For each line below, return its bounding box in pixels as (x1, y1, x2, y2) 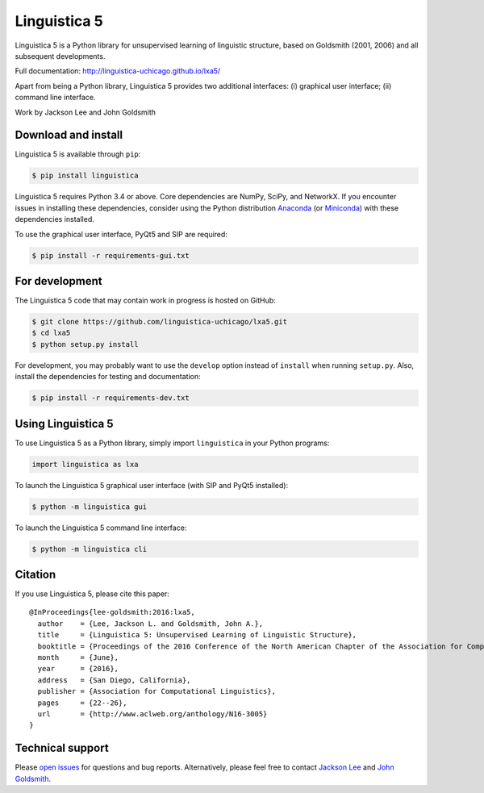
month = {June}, (37, 653, 119, 662)
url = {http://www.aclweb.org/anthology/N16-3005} (37, 709, 268, 718)
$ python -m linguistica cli (31, 545, 148, 553)
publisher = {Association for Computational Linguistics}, (37, 687, 276, 696)
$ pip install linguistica (31, 171, 139, 181)
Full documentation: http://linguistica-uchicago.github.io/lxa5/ (15, 66, 221, 76)
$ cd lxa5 (31, 328, 71, 338)
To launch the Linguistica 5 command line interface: (15, 523, 187, 532)
